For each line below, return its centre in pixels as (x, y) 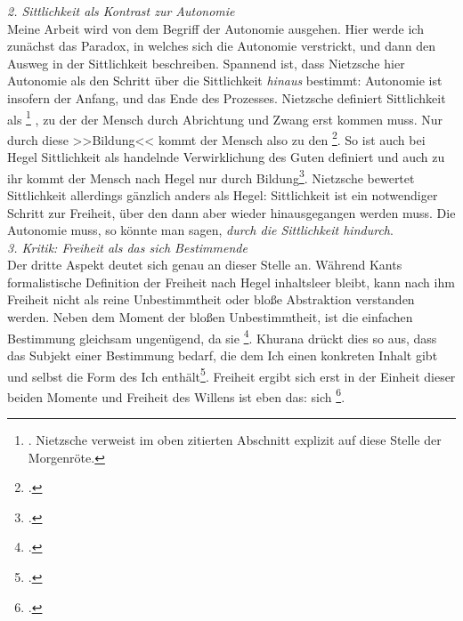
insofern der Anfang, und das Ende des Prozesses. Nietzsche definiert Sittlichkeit (227, 97)
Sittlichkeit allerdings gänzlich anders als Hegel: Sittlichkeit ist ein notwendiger (223, 194)
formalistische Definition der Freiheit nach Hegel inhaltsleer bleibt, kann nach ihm (231, 282)
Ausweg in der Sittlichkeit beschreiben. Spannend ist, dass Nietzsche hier (206, 63)
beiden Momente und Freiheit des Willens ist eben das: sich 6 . (176, 395)
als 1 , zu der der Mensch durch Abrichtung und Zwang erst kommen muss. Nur (225, 117)
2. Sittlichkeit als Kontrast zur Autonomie (121, 11)
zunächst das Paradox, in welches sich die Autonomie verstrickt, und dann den (221, 46)
